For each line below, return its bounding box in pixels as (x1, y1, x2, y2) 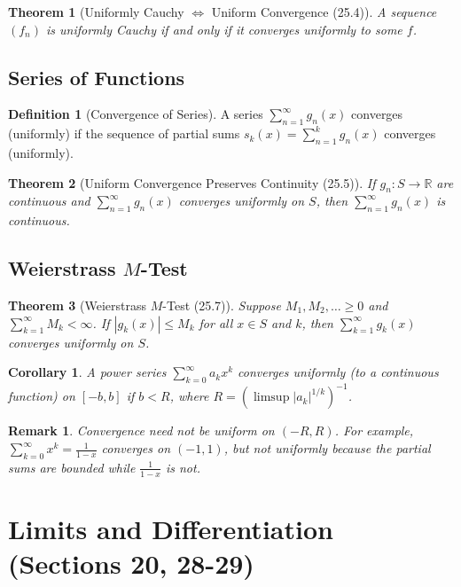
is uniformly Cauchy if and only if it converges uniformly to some (46, 20, 402, 38)
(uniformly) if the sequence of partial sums (8, 124, 240, 143)
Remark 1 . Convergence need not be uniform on (8, 421, 275, 440)
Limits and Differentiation (8, 510, 333, 546)
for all (199, 313, 233, 332)
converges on (101, 439, 171, 458)
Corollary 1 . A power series (8, 363, 167, 381)
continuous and (8, 192, 90, 210)
